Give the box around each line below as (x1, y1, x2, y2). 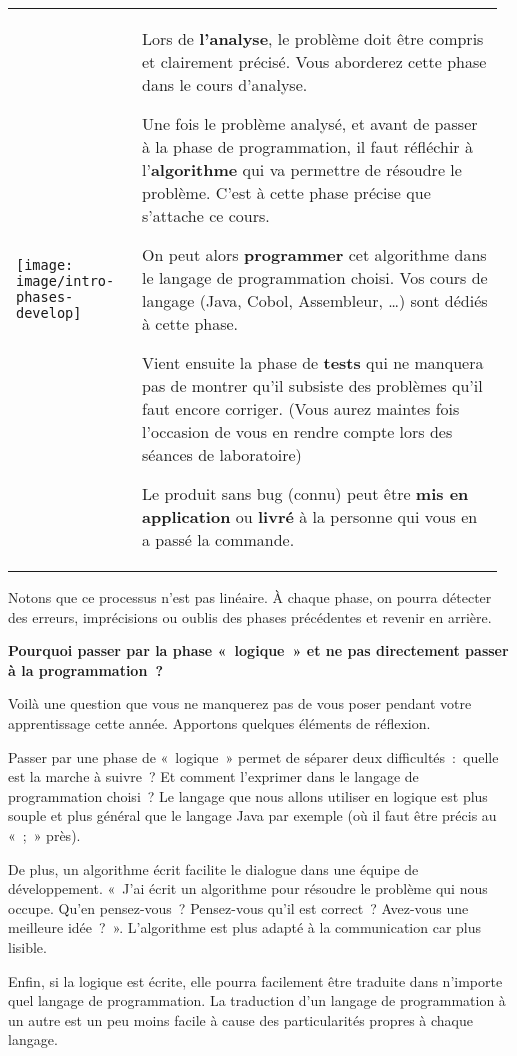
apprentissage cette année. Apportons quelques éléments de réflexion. (8, 712, 431, 733)
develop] (16, 305, 82, 321)
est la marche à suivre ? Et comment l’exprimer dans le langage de (8, 766, 419, 787)
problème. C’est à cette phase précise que (142, 181, 431, 204)
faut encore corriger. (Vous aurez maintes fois (142, 397, 460, 420)
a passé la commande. (142, 528, 295, 551)
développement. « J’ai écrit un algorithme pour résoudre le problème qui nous (8, 878, 488, 899)
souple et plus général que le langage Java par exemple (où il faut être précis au (8, 805, 497, 826)
